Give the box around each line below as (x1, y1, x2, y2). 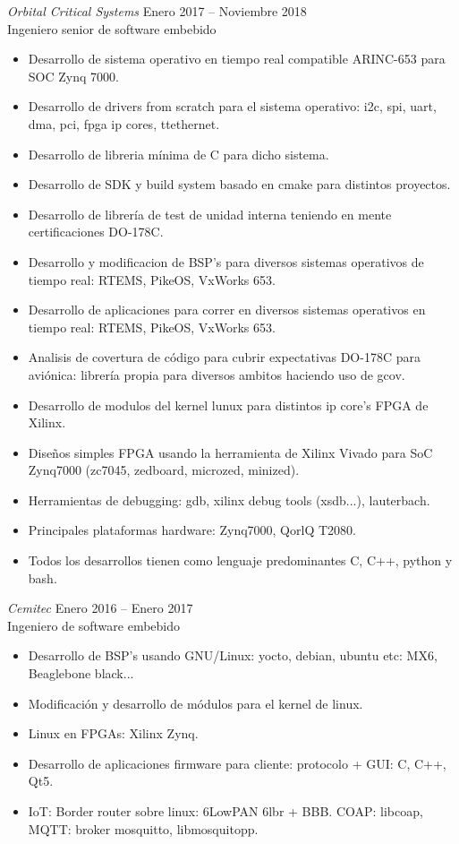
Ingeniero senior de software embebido (7, 19, 217, 38)
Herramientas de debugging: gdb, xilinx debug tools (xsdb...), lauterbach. (28, 490, 430, 509)
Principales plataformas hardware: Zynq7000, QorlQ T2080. (28, 521, 356, 539)
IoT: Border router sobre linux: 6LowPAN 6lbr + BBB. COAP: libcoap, (28, 802, 423, 820)
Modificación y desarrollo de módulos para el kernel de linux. (28, 693, 363, 712)
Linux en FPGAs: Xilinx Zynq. (28, 724, 199, 743)
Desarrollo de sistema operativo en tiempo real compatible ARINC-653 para (28, 49, 446, 68)
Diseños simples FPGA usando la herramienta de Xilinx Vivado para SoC (28, 443, 433, 461)
